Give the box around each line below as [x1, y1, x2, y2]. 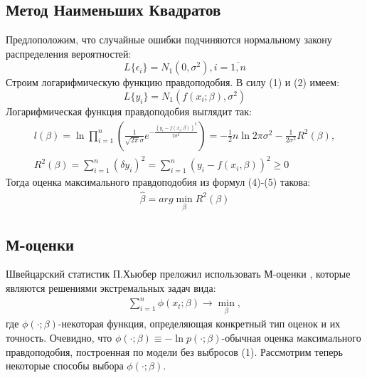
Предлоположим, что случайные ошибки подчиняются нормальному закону [6, 32, 332, 47]
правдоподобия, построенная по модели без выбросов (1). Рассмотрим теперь [6, 344, 343, 359]
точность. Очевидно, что [6, 330, 112, 345]
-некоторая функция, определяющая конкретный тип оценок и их [58, 316, 341, 331]
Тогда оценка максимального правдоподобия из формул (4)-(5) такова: [6, 174, 311, 189]
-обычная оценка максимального [221, 330, 361, 345]
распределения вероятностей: [6, 46, 132, 61]
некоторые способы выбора [6, 358, 124, 373]
